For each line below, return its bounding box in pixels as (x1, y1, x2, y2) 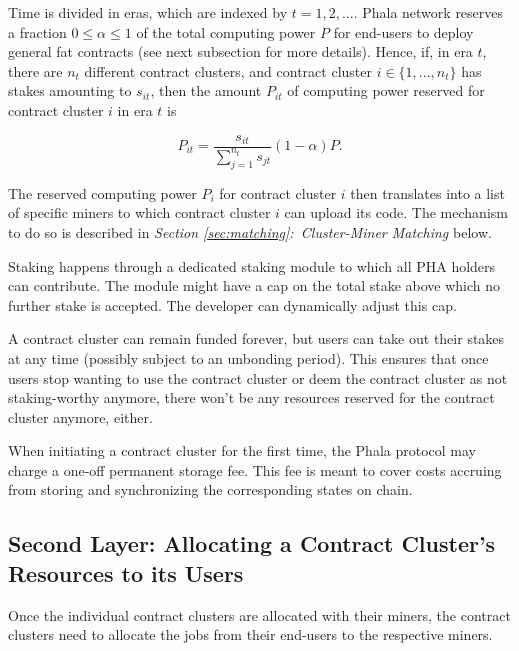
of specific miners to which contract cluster (8, 202, 271, 223)
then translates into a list (350, 182, 505, 203)
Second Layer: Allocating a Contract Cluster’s (8, 528, 496, 559)
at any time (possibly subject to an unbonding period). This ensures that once (8, 347, 489, 368)
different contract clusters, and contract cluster (84, 60, 372, 81)
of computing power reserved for (287, 80, 485, 101)
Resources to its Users (8, 557, 244, 588)
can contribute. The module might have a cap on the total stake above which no (8, 275, 501, 296)
